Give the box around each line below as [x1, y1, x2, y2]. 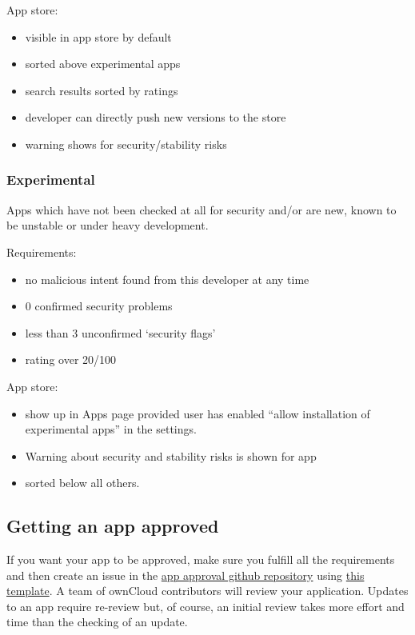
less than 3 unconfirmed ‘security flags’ [25, 324, 216, 341]
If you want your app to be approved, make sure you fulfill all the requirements [6, 551, 395, 568]
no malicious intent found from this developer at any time [25, 270, 309, 287]
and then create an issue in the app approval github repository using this [6, 566, 365, 583]
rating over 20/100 [25, 351, 117, 368]
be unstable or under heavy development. [6, 217, 209, 234]
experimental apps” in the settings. [25, 421, 197, 437]
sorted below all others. [25, 474, 140, 491]
